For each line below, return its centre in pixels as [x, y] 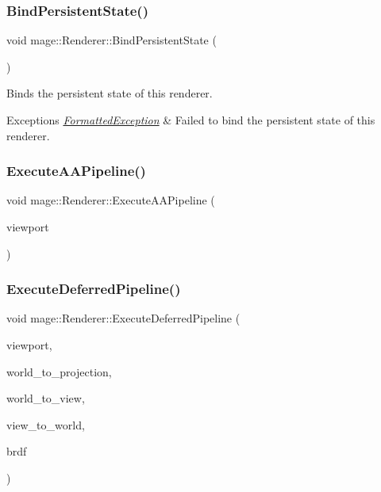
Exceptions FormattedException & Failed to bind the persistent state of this [191, 120]
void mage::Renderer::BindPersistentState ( [112, 40]
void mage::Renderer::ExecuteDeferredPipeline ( [123, 318]
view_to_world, [46, 424]
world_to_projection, [59, 371]
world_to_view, [46, 398]
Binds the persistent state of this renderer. [110, 93]
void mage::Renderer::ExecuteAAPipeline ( [111, 200]
